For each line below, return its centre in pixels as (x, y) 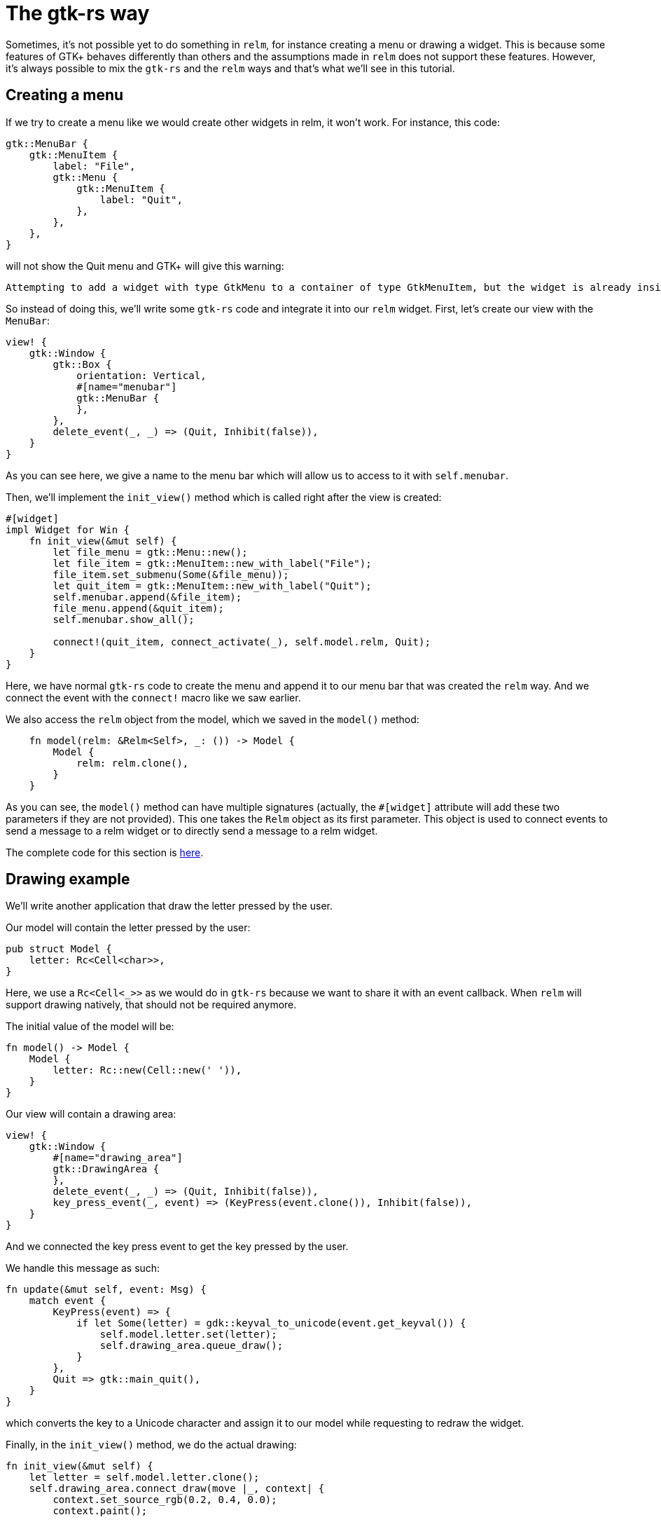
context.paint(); (100, 1511)
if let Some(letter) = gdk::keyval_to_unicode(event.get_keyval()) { (271, 1323)
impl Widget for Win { (68, 529)
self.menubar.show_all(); (124, 619)
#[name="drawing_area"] (118, 1158)
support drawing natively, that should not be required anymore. (151, 1005)
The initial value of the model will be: (90, 1027)
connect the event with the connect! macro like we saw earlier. (153, 697)
